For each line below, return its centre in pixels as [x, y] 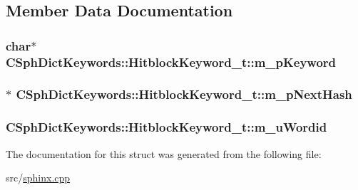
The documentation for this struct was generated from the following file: [164, 153]
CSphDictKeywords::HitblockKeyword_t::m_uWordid [167, 127]
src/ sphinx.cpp [38, 178]
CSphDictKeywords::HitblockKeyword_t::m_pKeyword [171, 62]
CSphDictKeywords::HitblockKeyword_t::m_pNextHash [184, 94]
